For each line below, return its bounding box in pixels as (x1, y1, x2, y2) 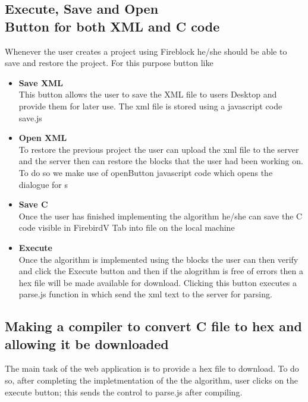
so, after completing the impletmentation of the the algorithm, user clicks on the (5, 374, 298, 387)
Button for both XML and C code (5, 17, 220, 35)
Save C (18, 198, 48, 211)
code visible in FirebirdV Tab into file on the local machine (18, 221, 235, 234)
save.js (18, 111, 42, 124)
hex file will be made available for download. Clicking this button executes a (18, 276, 297, 288)
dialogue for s (18, 178, 68, 190)
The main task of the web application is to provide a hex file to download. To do (5, 362, 299, 375)
